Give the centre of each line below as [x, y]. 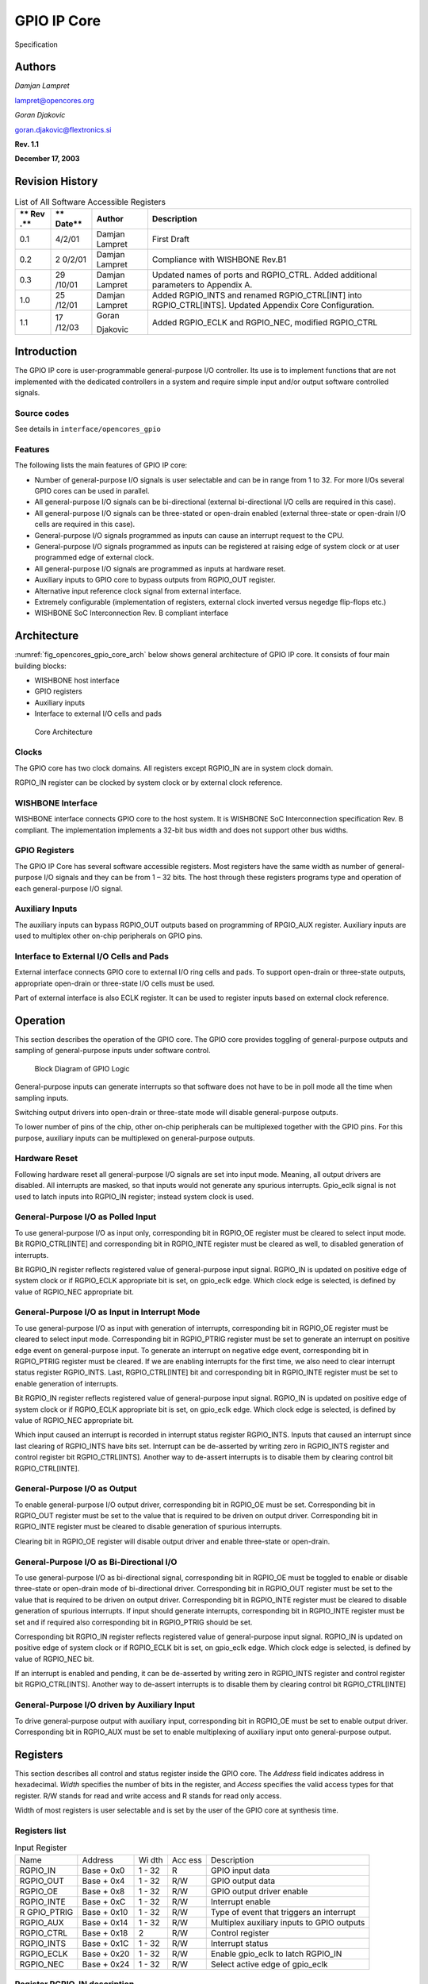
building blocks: [40, 666]
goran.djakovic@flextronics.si [63, 129]
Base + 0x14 [105, 1922]
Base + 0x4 [103, 1881]
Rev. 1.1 [27, 144]
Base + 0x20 [106, 1954]
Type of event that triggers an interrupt [283, 1912]
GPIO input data [240, 1871]
